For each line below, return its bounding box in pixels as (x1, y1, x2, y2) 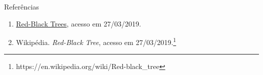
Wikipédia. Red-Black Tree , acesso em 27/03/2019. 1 (16, 35, 177, 47)
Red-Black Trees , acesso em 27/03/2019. (16, 18, 141, 28)
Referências (4, 1, 39, 11)
